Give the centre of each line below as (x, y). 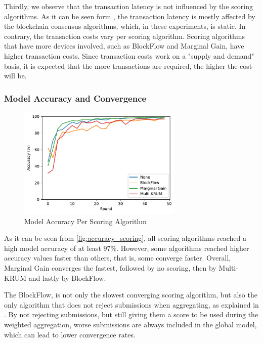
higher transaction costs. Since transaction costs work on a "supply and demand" (129, 55)
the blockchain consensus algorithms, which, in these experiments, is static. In (125, 26)
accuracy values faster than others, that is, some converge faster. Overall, (118, 258)
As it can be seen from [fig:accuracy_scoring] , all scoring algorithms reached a (125, 238)
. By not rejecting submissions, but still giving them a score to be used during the (131, 314)
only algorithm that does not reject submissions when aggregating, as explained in (131, 304)
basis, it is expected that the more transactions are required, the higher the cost (128, 66)
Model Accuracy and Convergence (75, 98)
